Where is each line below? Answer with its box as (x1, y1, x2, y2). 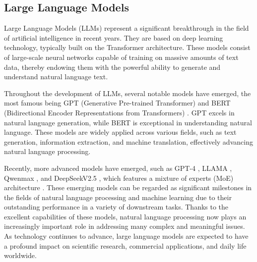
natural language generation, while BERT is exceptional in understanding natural (4, 117, 252, 127)
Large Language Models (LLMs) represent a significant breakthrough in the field (4, 23, 249, 33)
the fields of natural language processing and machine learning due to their (4, 192, 232, 202)
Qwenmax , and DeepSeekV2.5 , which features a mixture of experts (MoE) (4, 172, 234, 183)
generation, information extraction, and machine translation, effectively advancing (4, 136, 253, 147)
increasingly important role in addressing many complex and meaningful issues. (4, 221, 245, 231)
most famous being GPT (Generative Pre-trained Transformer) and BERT (4, 98, 231, 108)
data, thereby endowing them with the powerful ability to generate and (4, 61, 221, 72)
